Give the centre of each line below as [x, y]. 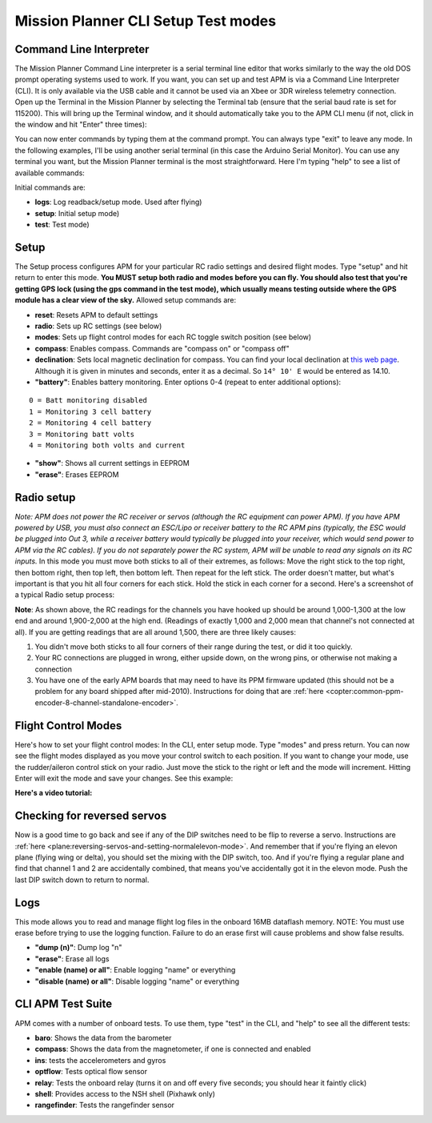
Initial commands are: [50, 187]
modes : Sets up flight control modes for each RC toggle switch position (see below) [173, 337]
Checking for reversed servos [91, 816]
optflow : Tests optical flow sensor [91, 1072]
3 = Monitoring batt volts [82, 434]
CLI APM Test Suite [63, 1004]
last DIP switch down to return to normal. [82, 880]
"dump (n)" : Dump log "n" [78, 948]
